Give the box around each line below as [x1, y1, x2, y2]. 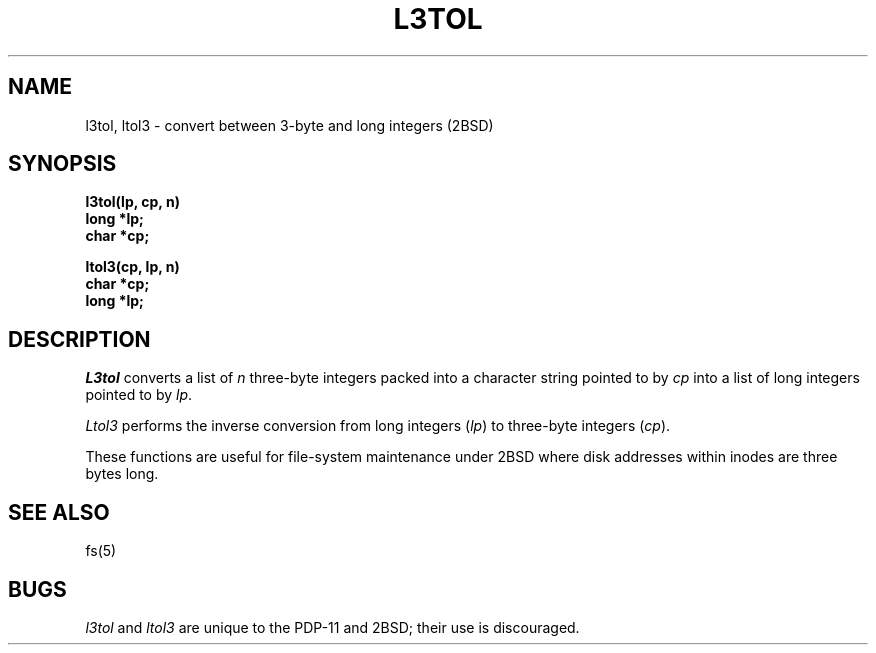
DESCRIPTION [8, 326, 151, 352]
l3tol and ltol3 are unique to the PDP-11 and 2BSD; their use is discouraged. [85, 618, 580, 636]
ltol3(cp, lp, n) [85, 258, 180, 276]
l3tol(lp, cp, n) [85, 193, 180, 211]
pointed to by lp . [85, 386, 193, 404]
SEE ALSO [8, 499, 110, 525]
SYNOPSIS [8, 151, 117, 177]
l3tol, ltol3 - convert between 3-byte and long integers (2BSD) [85, 116, 494, 134]
